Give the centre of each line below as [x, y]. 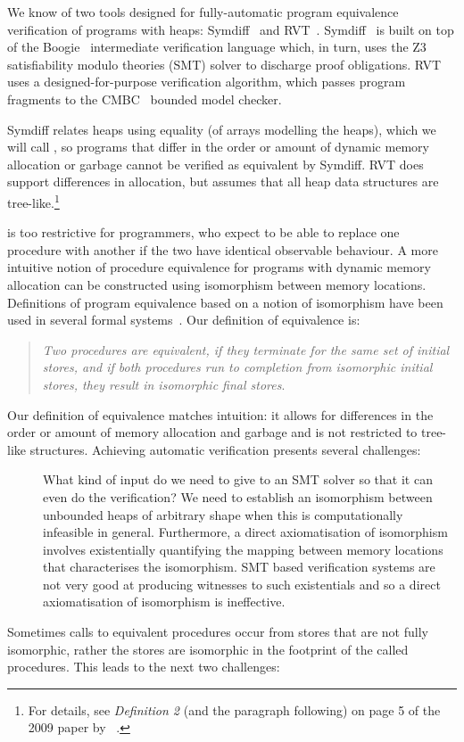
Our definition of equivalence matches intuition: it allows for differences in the [220, 414]
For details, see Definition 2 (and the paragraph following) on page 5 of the [234, 709]
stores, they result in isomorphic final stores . [164, 384]
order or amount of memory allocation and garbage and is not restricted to [212, 432]
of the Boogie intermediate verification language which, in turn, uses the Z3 [217, 47]
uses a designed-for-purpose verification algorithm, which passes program [207, 82]
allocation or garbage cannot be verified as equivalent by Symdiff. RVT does [215, 164]
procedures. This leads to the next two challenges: [144, 667]
